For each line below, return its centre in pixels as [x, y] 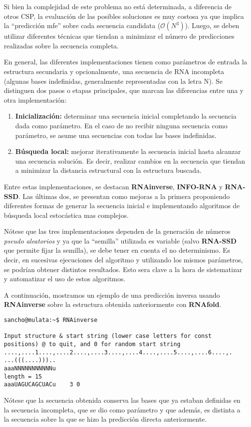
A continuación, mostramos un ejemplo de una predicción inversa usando [112, 295]
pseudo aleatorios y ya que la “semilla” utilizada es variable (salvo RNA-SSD [120, 240]
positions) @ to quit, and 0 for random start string [92, 344]
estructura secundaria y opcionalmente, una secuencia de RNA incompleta [114, 71]
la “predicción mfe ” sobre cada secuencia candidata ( [82, 25]
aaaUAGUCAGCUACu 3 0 [42, 385]
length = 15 [23, 376]
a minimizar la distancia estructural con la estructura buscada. [108, 170]
